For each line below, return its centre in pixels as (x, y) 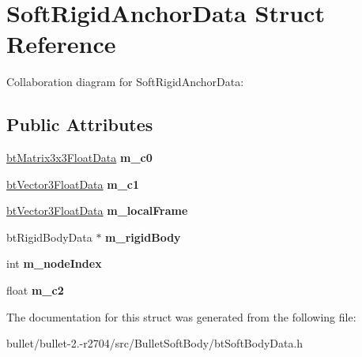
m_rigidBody (143, 237)
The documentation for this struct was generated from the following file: (181, 316)
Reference (61, 44)
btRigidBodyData (49, 237)
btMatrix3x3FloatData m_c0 (79, 158)
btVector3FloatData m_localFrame (97, 210)
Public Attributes (80, 124)
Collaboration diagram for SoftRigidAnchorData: (125, 82)
